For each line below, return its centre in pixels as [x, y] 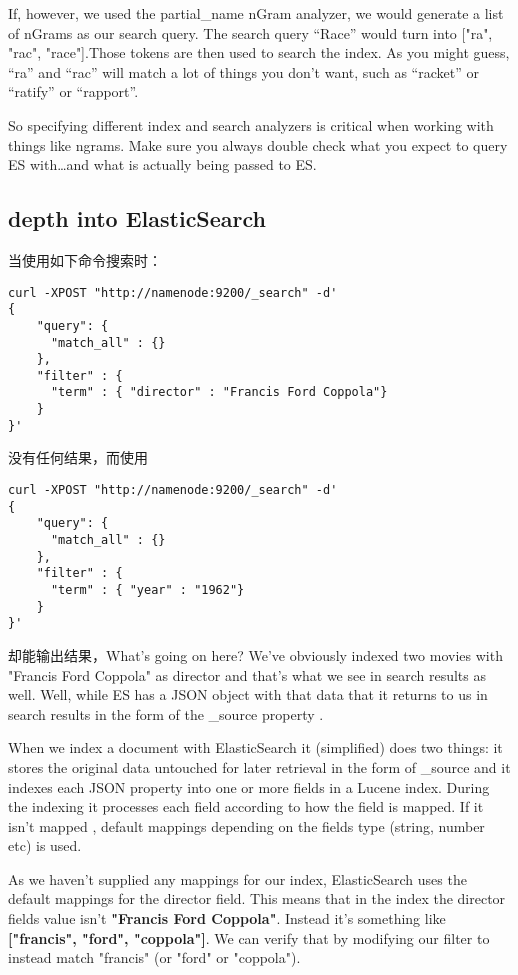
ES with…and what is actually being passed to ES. [162, 164]
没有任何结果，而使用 [78, 457]
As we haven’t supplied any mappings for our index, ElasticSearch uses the [237, 878]
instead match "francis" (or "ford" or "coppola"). [154, 957]
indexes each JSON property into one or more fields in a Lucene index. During [249, 786]
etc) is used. [45, 845]
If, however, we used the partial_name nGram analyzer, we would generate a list [256, 13]
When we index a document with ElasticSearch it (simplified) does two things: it [255, 747]
